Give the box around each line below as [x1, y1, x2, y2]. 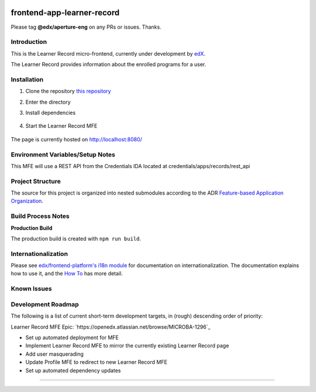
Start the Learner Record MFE [25, 122, 98, 129]
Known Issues [11, 285, 52, 293]
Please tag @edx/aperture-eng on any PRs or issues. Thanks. [11, 23, 162, 30]
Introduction [11, 38, 47, 46]
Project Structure [11, 177, 61, 185]
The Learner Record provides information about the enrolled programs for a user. [11, 61, 207, 68]
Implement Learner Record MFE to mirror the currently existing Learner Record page [25, 342, 229, 349]
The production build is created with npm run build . [11, 235, 142, 242]
